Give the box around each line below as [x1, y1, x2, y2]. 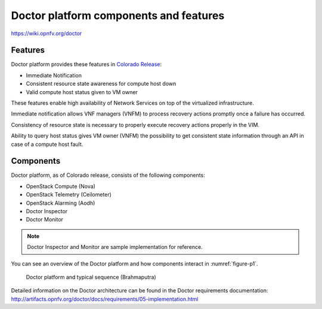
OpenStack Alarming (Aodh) [26, 199, 95, 207]
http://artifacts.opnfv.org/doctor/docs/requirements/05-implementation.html [11, 295, 199, 302]
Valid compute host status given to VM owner [26, 88, 138, 95]
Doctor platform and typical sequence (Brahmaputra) [26, 274, 156, 280]
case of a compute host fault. [11, 141, 83, 148]
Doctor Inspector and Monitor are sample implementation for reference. [27, 244, 203, 251]
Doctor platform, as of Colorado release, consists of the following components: [11, 171, 205, 179]
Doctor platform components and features [11, 9, 225, 22]
